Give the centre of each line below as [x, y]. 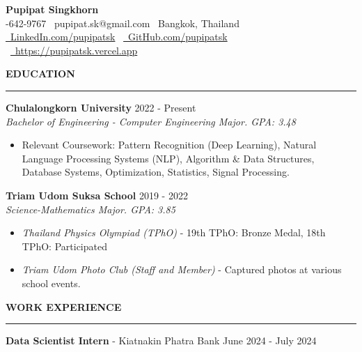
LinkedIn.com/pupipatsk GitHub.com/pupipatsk [119, 37]
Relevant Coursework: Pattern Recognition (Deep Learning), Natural [169, 145]
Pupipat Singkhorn [52, 9]
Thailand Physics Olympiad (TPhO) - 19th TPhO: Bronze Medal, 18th [174, 232]
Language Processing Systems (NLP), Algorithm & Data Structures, [168, 158]
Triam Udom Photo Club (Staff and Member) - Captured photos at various [182, 269]
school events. [51, 283]
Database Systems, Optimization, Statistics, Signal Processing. [156, 172]
